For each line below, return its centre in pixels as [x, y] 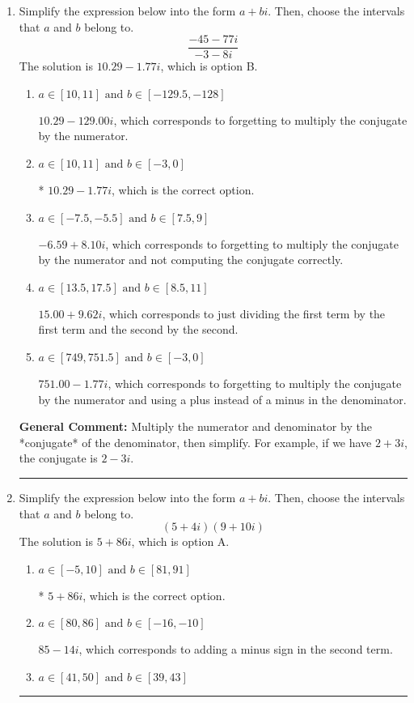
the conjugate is [58, 458]
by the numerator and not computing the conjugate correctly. [191, 260]
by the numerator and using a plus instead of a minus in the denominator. [222, 399]
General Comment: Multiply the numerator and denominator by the [195, 426]
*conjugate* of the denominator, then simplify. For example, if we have [195, 442]
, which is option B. [209, 66]
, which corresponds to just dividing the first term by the [244, 313]
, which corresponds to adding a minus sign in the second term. [236, 649]
